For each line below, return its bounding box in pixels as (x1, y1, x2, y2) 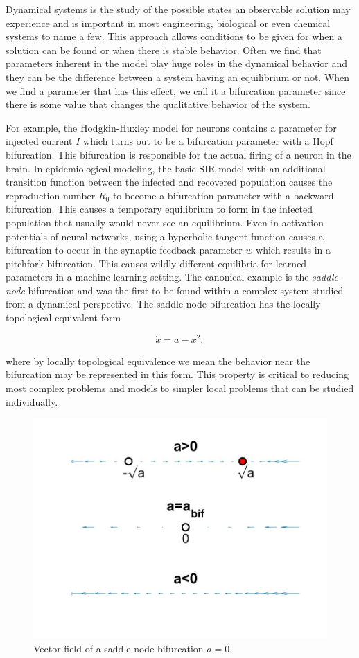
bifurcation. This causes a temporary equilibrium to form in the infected (6, 202, 313, 216)
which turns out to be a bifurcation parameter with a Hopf (83, 134, 333, 148)
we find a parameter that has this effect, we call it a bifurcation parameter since (6, 83, 346, 98)
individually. (6, 394, 58, 409)
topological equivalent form (6, 310, 121, 325)
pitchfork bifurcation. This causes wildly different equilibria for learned (6, 256, 307, 270)
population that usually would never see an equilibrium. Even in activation (6, 215, 324, 229)
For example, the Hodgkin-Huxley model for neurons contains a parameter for (6, 120, 337, 134)
